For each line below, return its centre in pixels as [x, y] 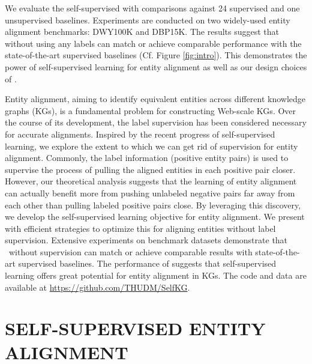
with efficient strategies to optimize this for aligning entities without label [140, 228]
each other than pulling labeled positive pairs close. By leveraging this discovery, [153, 205]
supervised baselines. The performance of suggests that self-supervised [147, 263]
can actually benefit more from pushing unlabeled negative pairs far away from [150, 193]
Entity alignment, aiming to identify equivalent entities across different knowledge [155, 99]
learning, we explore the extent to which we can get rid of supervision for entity [151, 146]
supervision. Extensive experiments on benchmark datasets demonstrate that [146, 240]
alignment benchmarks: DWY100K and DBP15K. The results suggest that [142, 32]
